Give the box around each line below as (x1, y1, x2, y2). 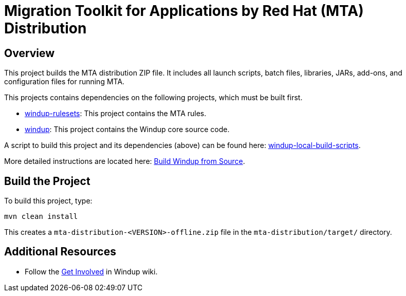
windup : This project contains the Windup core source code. (25, 125, 230, 134)
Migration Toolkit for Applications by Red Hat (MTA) (4, 2, 364, 20)
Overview (4, 46, 55, 60)
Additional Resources (4, 245, 116, 258)
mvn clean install (4, 212, 78, 221)
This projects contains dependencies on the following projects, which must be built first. (4, 93, 303, 102)
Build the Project (4, 174, 90, 188)
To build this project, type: (4, 196, 93, 206)
